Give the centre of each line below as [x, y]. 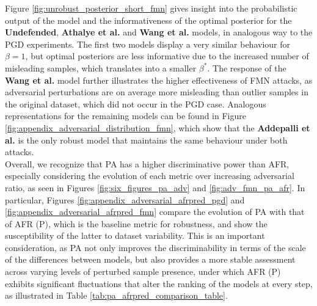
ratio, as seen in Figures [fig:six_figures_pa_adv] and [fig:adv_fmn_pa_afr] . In [155, 187]
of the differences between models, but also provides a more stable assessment [150, 259]
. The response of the [247, 67]
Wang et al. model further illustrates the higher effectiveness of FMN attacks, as [159, 80]
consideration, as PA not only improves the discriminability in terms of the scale [155, 247]
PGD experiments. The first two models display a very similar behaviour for [148, 44]
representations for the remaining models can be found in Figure [126, 116]
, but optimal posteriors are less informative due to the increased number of [167, 56]
